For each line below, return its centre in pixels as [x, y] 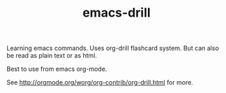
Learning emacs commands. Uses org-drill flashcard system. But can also [113, 48]
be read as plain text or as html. [52, 56]
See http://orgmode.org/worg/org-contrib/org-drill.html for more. [100, 83]
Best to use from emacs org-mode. [57, 69]
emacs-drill [116, 13]
